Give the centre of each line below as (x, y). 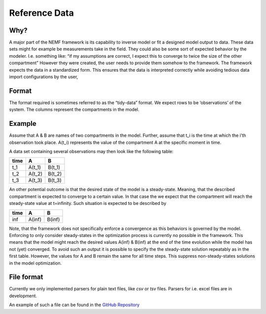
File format (26, 277)
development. (23, 296)
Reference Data (41, 13)
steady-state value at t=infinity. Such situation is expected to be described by (88, 203)
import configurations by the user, (44, 77)
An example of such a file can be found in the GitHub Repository (74, 305)
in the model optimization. (35, 263)
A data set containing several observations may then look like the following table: (91, 151)
